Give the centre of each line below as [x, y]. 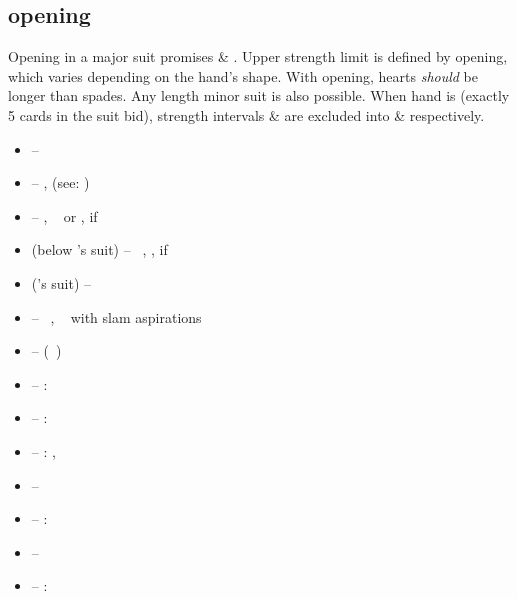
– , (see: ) [60, 182]
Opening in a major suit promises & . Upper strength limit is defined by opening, [258, 56]
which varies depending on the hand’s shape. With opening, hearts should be [243, 75]
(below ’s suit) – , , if [99, 249]
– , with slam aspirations [116, 316]
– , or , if [64, 215]
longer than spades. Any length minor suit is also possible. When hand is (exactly [259, 95]
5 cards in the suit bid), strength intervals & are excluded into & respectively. [246, 114]
